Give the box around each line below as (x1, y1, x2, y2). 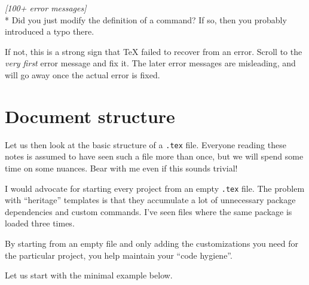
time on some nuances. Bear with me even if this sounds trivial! (5, 161, 238, 174)
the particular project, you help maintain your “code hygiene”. (5, 249, 232, 261)
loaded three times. (5, 217, 75, 229)
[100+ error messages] (5, 2, 87, 14)
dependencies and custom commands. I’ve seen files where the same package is (5, 205, 292, 217)
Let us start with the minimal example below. (5, 269, 173, 281)
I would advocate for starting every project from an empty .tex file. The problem (5, 182, 305, 194)
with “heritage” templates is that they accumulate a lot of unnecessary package (5, 194, 296, 206)
